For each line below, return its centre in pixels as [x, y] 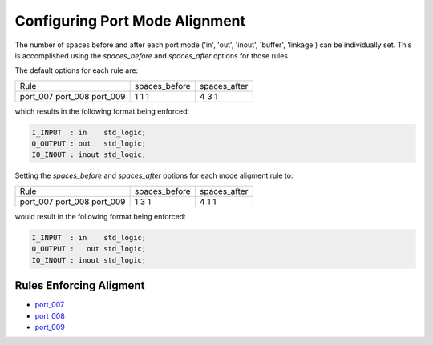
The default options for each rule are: [77, 70]
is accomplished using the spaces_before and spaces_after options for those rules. [152, 55]
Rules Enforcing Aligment [80, 285]
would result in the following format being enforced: [100, 216]
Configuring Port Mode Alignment [130, 21]
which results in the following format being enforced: [102, 111]
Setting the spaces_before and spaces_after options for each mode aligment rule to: [154, 175]
